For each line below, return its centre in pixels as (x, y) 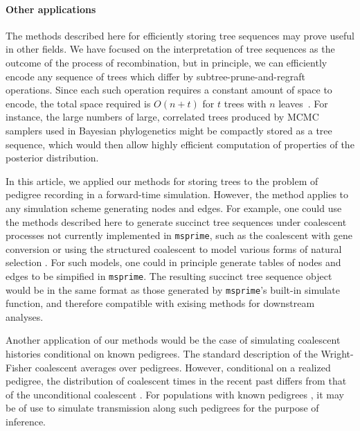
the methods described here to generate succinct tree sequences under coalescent (176, 221)
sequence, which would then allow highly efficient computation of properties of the (180, 144)
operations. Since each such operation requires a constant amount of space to (169, 90)
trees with (245, 103)
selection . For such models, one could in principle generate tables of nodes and (173, 262)
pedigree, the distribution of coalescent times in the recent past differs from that (176, 381)
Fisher (19, 367)
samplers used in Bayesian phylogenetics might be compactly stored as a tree (169, 130)
